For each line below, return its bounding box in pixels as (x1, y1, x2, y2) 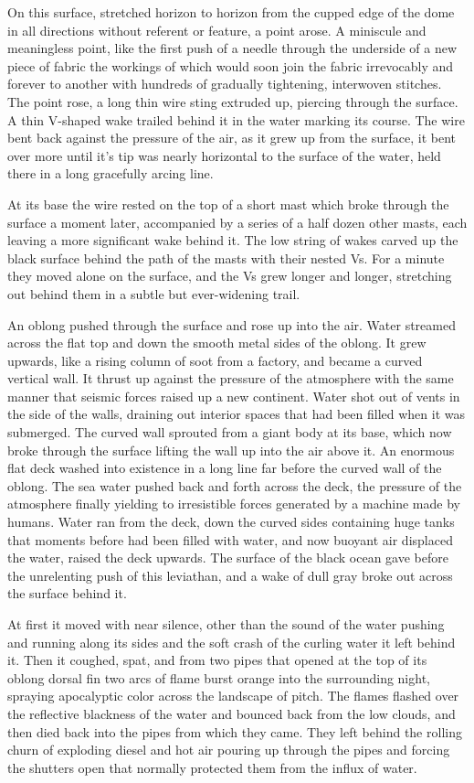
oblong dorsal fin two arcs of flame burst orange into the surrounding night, (7, 668, 430, 687)
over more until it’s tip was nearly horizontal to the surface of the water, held (7, 145, 441, 165)
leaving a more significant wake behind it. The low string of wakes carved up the (7, 231, 458, 250)
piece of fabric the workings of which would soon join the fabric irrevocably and (7, 56, 454, 75)
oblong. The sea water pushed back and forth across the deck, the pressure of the (7, 476, 462, 495)
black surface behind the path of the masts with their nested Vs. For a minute (7, 248, 445, 267)
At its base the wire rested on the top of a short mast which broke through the (7, 194, 449, 213)
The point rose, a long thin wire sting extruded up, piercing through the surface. (7, 91, 458, 111)
